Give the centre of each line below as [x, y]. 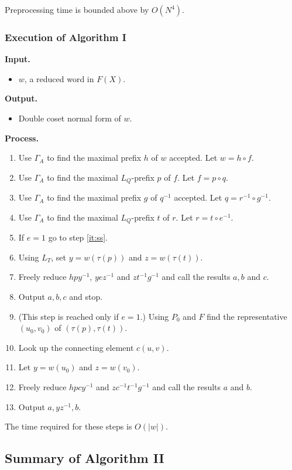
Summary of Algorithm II [85, 458]
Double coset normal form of [70, 118]
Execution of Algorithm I [66, 37]
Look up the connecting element [76, 347]
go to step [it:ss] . [78, 237]
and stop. [86, 297]
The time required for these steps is [68, 426]
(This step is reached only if [68, 316]
